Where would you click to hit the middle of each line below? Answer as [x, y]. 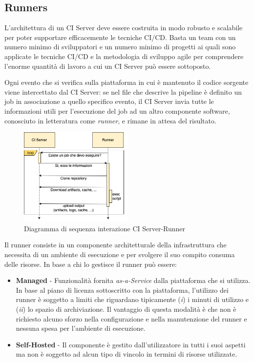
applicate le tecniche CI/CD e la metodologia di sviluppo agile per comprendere [124, 56]
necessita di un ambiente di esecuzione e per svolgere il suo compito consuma [120, 254]
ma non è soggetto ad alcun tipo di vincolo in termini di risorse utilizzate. [127, 354]
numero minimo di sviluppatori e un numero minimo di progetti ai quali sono [120, 47]
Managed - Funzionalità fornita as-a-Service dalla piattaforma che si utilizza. [133, 280]
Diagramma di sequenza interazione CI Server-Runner [105, 228]
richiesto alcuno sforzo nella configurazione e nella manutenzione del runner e [131, 318]
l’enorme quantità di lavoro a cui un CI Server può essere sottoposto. [108, 66]
